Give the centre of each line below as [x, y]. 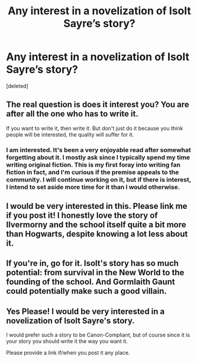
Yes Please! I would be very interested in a [85, 311]
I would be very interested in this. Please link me [97, 206]
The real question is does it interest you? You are [98, 105]
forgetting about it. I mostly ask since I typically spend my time [98, 157]
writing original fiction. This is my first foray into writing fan [93, 164]
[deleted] [17, 86]
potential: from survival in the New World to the [95, 273]
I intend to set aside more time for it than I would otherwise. [93, 187]
